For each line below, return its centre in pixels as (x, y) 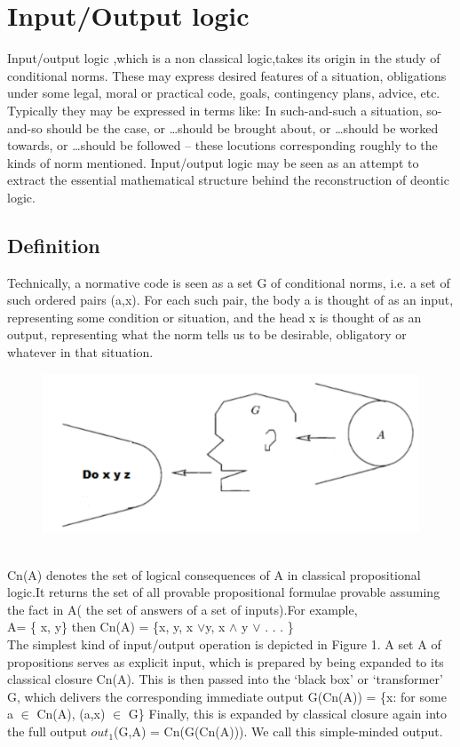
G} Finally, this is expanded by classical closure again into (287, 714)
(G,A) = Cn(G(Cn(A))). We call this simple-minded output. (278, 731)
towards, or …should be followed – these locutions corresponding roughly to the (222, 145)
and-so (25, 127)
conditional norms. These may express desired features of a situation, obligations (227, 75)
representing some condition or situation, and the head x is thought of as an (214, 317)
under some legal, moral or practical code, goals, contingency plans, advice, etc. (224, 93)
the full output (47, 731)
